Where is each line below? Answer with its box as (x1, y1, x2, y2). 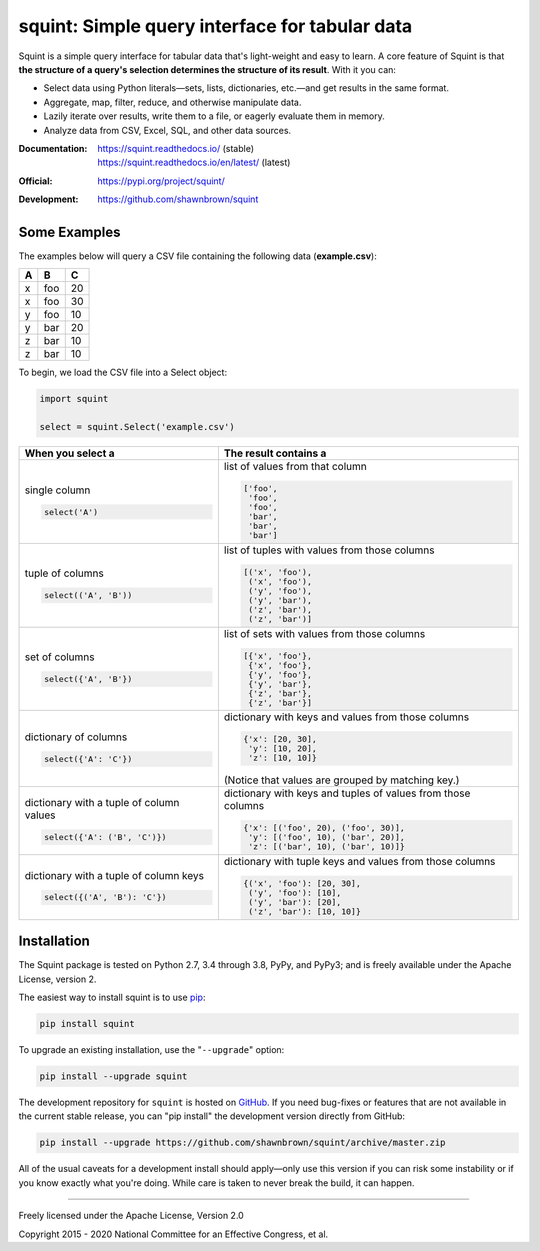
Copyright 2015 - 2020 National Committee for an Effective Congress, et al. (18, 1228, 329, 1240)
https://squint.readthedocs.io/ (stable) (97, 142, 255, 154)
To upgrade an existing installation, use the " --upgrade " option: (18, 1044, 285, 1056)
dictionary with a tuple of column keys (24, 868, 205, 882)
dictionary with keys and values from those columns (223, 710, 470, 724)
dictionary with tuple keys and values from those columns (223, 855, 496, 869)
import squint (39, 393, 109, 405)
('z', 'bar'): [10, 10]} (248, 906, 362, 917)
